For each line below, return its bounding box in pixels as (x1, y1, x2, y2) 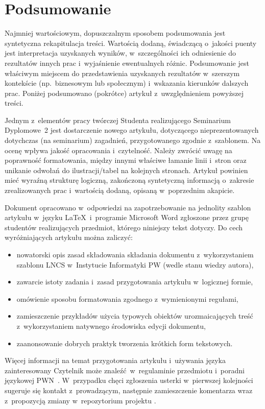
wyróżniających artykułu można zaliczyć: (5, 232, 133, 243)
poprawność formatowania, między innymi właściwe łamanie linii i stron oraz (5, 155, 247, 165)
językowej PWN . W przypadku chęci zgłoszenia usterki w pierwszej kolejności (5, 375, 253, 386)
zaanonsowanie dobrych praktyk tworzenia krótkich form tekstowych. (16, 338, 233, 348)
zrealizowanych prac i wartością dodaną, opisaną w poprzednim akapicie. (5, 185, 235, 196)
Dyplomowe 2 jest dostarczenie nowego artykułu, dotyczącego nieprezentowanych (5, 125, 259, 135)
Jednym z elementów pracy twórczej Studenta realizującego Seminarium (5, 114, 231, 125)
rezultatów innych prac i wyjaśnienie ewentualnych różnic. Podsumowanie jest (5, 57, 249, 68)
